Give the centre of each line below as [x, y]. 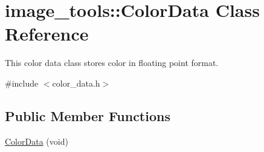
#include [22, 83]
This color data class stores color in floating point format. [112, 63]
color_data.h [76, 83]
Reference [47, 34]
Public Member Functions [88, 115]
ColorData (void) [37, 141]
